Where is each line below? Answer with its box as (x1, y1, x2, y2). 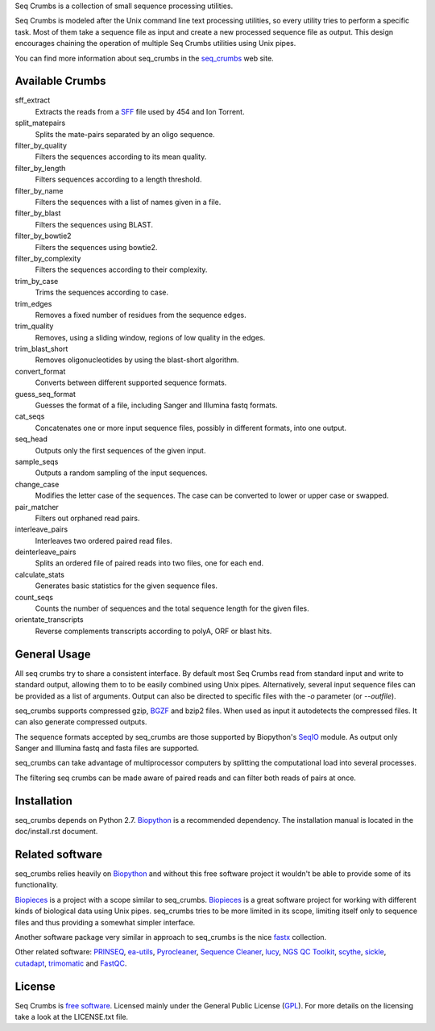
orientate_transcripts (14, 615, 84, 624)
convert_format (14, 366, 66, 376)
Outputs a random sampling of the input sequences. (35, 468, 209, 478)
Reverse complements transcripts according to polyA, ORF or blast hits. (35, 626, 272, 636)
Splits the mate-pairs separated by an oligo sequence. (35, 129, 215, 139)
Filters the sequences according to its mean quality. (35, 152, 207, 161)
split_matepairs (14, 118, 66, 128)
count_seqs (14, 592, 54, 602)
